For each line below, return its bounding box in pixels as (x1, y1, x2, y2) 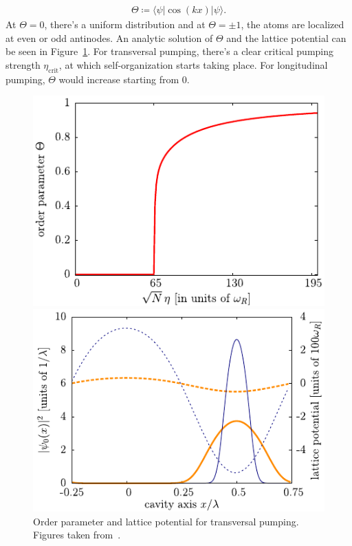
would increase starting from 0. (58, 72, 190, 86)
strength (5, 57, 41, 72)
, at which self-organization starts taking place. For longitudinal (58, 57, 328, 72)
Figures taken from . (33, 527, 121, 542)
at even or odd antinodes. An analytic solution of (5, 30, 213, 45)
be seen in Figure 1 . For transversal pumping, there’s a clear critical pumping (5, 44, 333, 58)
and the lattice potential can (226, 30, 346, 45)
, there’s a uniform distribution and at (44, 17, 206, 32)
